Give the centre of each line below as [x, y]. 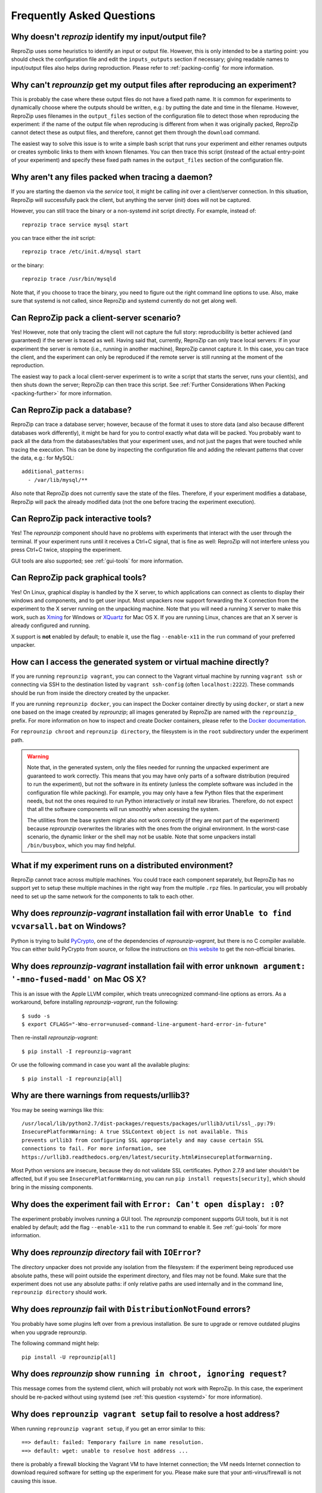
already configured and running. [51, 626]
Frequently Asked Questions [83, 16]
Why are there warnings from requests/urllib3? [100, 1096]
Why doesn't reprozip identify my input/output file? [109, 37]
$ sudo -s [36, 1016]
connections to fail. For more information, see [94, 1149]
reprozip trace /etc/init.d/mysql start [81, 252]
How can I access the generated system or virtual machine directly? [140, 662]
